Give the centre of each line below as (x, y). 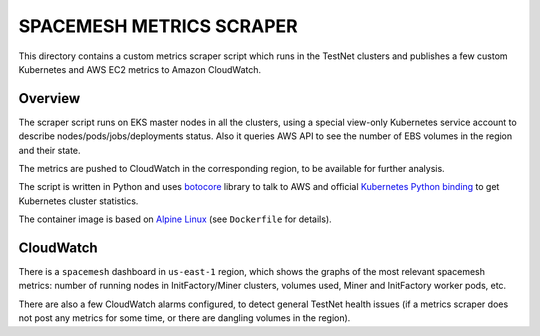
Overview (49, 98)
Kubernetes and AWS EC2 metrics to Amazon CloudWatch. (140, 69)
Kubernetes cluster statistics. (78, 201)
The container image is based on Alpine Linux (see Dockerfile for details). (175, 219)
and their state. (49, 150)
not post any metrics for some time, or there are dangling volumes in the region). (184, 318)
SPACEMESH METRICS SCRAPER (158, 26)
